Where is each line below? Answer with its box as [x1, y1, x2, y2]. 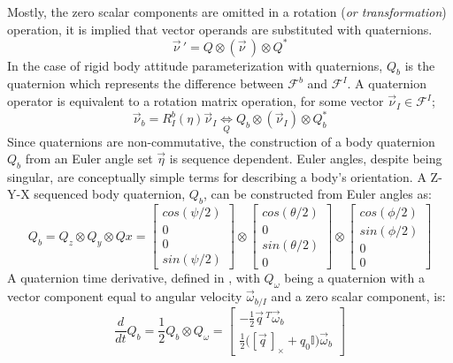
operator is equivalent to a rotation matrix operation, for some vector [7, 92, 384, 110]
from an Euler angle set [25, 149, 153, 168]
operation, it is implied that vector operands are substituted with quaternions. [7, 19, 433, 38]
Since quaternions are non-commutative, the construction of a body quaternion [7, 132, 435, 150]
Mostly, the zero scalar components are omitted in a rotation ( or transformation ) [7, 3, 447, 20]
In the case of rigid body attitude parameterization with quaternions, [7, 56, 383, 74]
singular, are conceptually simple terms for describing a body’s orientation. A [7, 167, 426, 185]
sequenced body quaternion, [34, 185, 186, 203]
